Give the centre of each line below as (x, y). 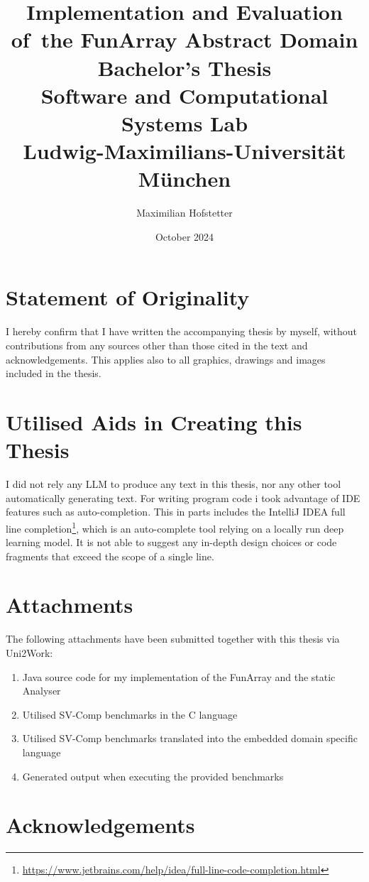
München (184, 179)
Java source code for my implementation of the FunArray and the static (179, 676)
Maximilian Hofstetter (184, 213)
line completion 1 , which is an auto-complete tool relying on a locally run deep (175, 527)
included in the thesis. (54, 373)
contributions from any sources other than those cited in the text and (157, 345)
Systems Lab (184, 123)
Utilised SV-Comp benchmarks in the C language (130, 714)
